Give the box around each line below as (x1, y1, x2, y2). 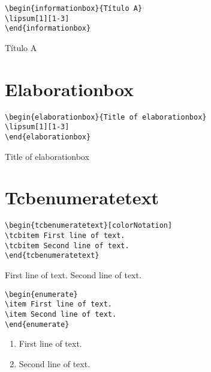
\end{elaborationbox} (5, 133, 91, 141)
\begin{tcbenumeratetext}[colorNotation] (5, 221, 173, 230)
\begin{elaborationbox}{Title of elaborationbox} (5, 112, 207, 121)
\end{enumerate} (5, 320, 70, 329)
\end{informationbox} (5, 24, 91, 33)
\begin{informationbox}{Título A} (5, 4, 143, 13)
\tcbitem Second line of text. (5, 241, 129, 250)
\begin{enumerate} (5, 290, 78, 299)
